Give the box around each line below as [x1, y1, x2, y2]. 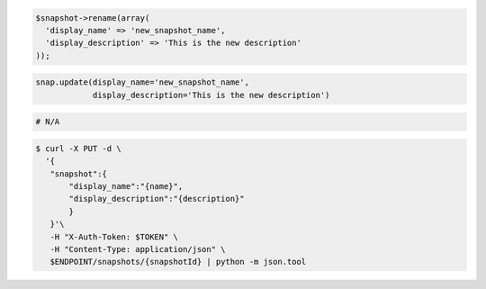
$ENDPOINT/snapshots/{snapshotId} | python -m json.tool [49, 257, 307, 267]
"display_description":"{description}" [68, 194, 245, 204]
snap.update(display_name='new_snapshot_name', [35, 77, 249, 87]
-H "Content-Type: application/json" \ [49, 244, 226, 255]
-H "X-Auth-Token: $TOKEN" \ [49, 231, 179, 242]
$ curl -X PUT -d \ [35, 143, 121, 153]
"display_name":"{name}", [68, 181, 184, 192]
